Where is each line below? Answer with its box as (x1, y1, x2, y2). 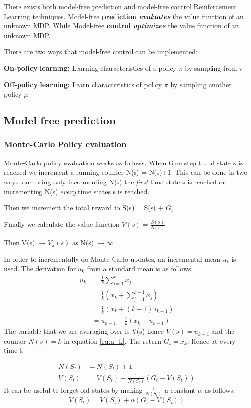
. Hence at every (187, 335, 236, 346)
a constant (164, 385, 196, 395)
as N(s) (72, 237, 94, 247)
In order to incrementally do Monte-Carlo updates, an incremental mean (4, 253, 220, 264)
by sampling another (170, 79, 232, 89)
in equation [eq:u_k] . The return (64, 335, 162, 346)
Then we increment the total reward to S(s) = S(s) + (4, 203, 164, 213)
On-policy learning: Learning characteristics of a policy (4, 62, 176, 73)
